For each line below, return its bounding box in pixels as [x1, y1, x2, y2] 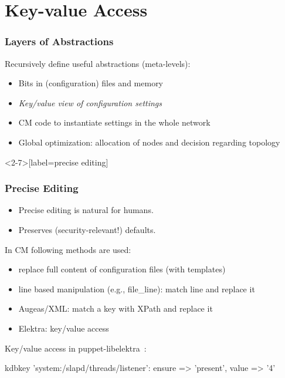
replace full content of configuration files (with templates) [18, 263, 226, 275]
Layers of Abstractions [5, 34, 114, 49]
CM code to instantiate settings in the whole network [18, 116, 211, 129]
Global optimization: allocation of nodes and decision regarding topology [18, 136, 280, 148]
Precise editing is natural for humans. [18, 204, 154, 216]
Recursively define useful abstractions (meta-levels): [5, 57, 191, 69]
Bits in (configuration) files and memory [18, 77, 164, 89]
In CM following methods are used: [5, 243, 131, 255]
